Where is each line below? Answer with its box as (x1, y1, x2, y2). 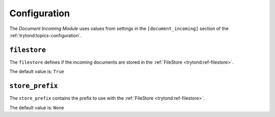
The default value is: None (9, 104, 65, 110)
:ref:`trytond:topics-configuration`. (9, 32, 81, 38)
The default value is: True (9, 69, 65, 75)
